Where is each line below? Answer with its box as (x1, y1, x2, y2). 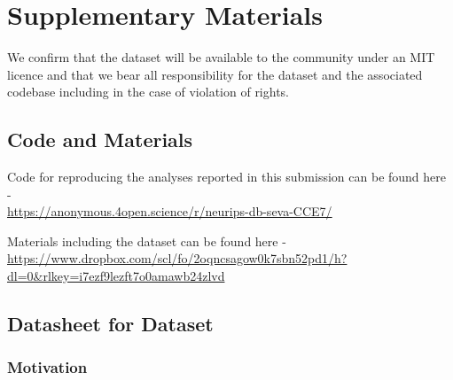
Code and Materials (7, 126, 193, 153)
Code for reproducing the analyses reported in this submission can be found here (7, 167, 447, 186)
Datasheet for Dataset (7, 310, 214, 337)
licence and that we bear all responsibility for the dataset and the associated (7, 65, 423, 83)
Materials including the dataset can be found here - (7, 231, 286, 250)
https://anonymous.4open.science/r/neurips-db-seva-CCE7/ (7, 202, 332, 221)
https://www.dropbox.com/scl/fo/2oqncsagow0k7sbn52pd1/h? (7, 249, 348, 268)
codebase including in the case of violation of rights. (7, 82, 290, 101)
